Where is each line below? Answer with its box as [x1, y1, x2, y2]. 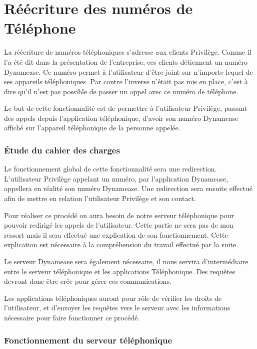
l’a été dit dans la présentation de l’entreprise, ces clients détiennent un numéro [4, 56, 248, 67]
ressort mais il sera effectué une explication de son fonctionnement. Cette [4, 229, 228, 240]
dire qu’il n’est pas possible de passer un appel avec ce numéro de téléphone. [4, 86, 238, 96]
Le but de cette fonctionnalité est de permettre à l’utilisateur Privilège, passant [4, 103, 247, 113]
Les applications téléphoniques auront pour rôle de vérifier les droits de [4, 292, 222, 303]
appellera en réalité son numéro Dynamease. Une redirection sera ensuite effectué [4, 183, 252, 194]
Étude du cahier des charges [4, 143, 120, 156]
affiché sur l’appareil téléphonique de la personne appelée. [4, 122, 180, 133]
